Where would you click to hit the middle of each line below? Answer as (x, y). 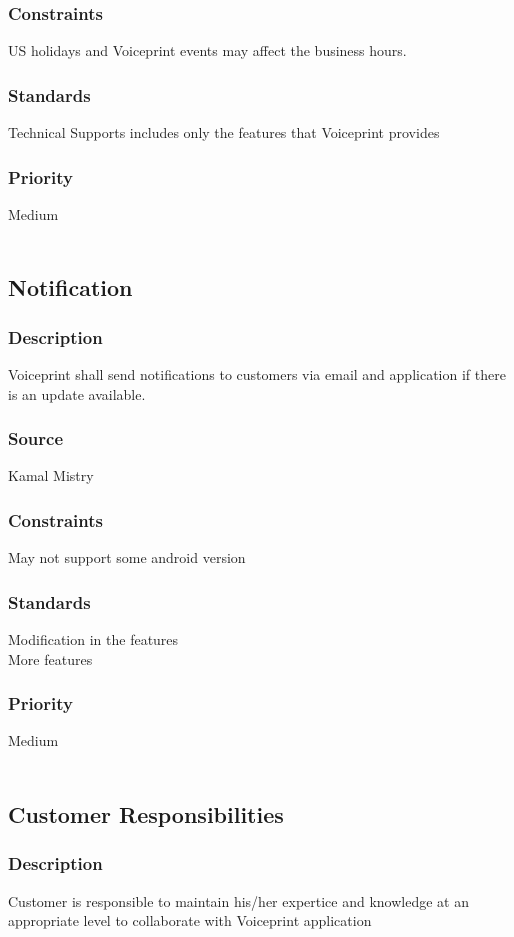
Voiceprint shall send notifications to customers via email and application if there (257, 374)
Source (36, 438)
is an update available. (77, 393)
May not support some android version (127, 557)
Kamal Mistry (51, 475)
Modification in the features (93, 639)
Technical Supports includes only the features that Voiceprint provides (224, 132)
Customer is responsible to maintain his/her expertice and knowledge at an (238, 900)
